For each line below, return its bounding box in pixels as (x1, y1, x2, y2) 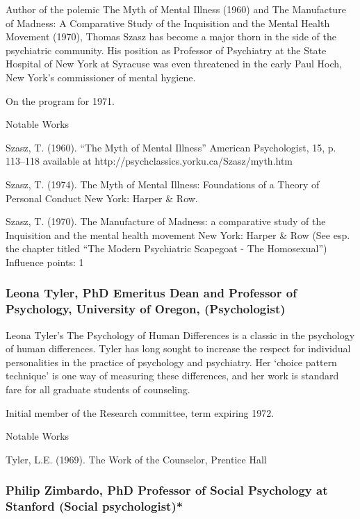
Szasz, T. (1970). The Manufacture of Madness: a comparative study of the (6, 214, 326, 229)
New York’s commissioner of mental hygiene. (6, 69, 196, 84)
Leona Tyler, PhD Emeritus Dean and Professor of (6, 284, 297, 302)
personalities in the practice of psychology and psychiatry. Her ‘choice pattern (6, 354, 337, 369)
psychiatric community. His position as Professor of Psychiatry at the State (6, 42, 327, 57)
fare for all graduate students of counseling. (6, 382, 190, 397)
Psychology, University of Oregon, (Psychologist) (6, 300, 286, 318)
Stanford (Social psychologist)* (6, 497, 183, 515)
